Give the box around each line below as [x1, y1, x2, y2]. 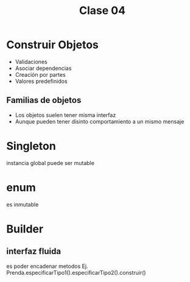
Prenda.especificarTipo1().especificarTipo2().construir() [6, 269, 146, 276]
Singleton [6, 139, 56, 153]
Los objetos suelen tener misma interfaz [15, 111, 116, 119]
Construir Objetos [6, 38, 99, 52]
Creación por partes [15, 71, 66, 78]
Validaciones [15, 58, 47, 65]
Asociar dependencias [15, 65, 72, 72]
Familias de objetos [6, 95, 82, 105]
